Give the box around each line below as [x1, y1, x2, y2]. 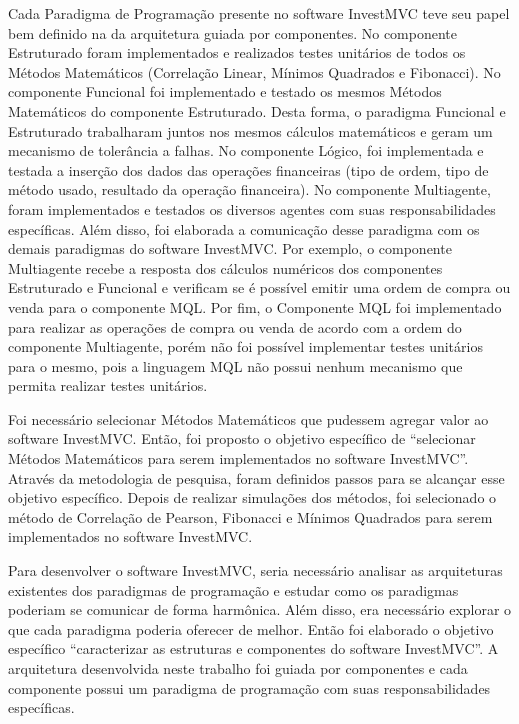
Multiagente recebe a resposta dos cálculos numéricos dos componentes [8, 257, 443, 278]
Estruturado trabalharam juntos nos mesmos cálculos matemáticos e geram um [8, 120, 493, 141]
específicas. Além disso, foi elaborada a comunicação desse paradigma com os [8, 218, 480, 239]
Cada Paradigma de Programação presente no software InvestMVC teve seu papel [8, 3, 510, 23]
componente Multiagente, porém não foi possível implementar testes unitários [8, 336, 483, 357]
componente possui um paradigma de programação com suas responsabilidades [8, 677, 491, 698]
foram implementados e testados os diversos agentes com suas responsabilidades [8, 198, 496, 219]
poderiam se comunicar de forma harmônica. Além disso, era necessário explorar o [8, 599, 512, 620]
